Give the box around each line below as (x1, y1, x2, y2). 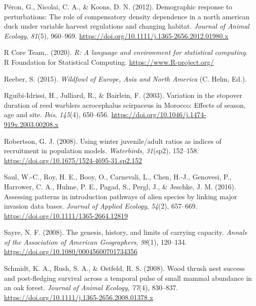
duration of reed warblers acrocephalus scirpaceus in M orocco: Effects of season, (4, 99, 246, 110)
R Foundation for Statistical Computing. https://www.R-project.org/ (4, 56, 214, 67)
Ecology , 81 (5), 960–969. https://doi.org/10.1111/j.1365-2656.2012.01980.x (4, 30, 228, 41)
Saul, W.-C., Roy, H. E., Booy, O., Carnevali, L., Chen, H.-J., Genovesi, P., (4, 172, 232, 182)
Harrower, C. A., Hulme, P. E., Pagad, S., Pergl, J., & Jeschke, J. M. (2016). (4, 181, 236, 191)
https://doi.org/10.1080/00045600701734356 (4, 246, 138, 257)
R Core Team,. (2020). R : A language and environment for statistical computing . (4, 47, 248, 57)
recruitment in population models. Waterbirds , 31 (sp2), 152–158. (4, 145, 199, 156)
